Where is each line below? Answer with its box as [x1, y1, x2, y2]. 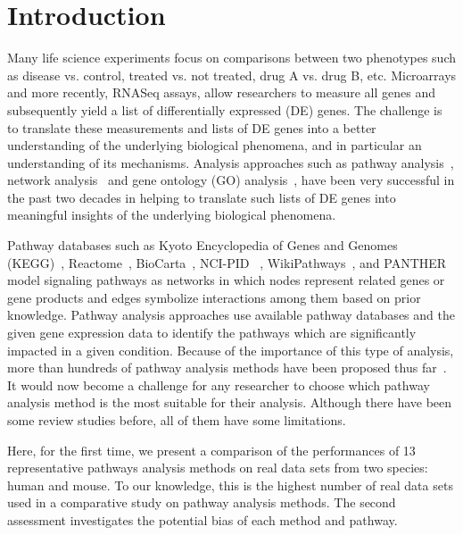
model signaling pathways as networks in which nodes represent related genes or [7, 271, 445, 289]
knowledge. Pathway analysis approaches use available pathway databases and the [7, 305, 455, 324]
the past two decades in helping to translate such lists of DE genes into [7, 188, 396, 206]
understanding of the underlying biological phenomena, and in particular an [7, 136, 422, 155]
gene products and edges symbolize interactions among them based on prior [7, 288, 421, 306]
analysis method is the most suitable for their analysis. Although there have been [7, 393, 452, 412]
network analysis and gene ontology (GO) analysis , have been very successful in [7, 171, 455, 189]
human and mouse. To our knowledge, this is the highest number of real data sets [7, 475, 453, 494]
